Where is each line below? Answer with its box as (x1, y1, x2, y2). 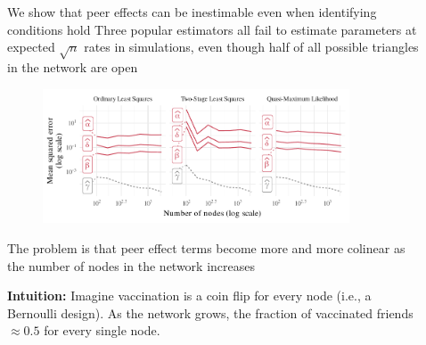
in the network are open (7, 57, 138, 76)
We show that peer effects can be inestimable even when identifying (7, 3, 377, 21)
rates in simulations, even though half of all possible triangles (84, 37, 419, 56)
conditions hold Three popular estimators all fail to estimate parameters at (7, 20, 417, 38)
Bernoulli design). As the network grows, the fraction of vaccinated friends (7, 303, 414, 322)
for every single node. (44, 321, 160, 340)
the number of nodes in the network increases (7, 256, 255, 275)
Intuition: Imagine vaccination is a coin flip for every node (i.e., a (7, 286, 372, 305)
